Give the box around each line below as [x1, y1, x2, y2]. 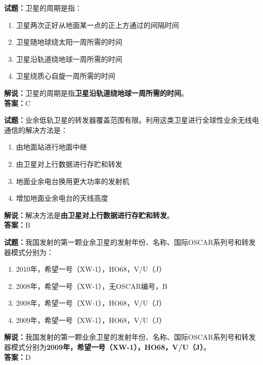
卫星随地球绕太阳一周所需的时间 [16, 36, 122, 47]
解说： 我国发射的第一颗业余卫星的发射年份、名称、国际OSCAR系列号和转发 [4, 332, 256, 342]
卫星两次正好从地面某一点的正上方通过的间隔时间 [16, 19, 179, 30]
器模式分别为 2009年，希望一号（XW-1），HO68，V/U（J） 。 [4, 342, 211, 352]
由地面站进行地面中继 [16, 141, 87, 152]
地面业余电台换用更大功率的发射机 [16, 175, 129, 186]
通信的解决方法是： [4, 124, 68, 135]
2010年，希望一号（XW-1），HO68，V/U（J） [16, 264, 166, 274]
